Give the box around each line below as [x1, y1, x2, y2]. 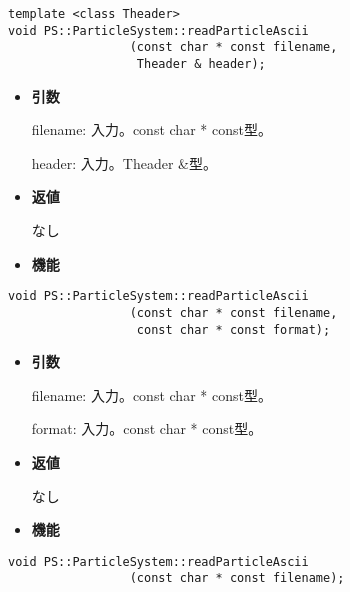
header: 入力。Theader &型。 [31, 152, 217, 173]
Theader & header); [136, 56, 266, 71]
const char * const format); [136, 322, 331, 337]
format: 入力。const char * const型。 [31, 418, 263, 439]
